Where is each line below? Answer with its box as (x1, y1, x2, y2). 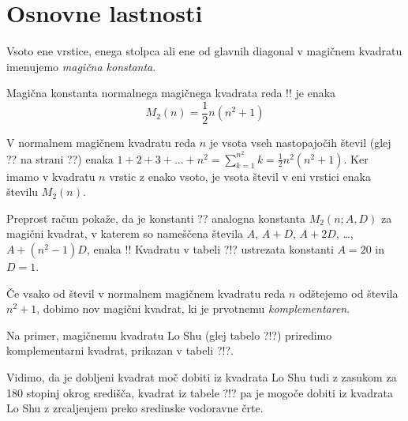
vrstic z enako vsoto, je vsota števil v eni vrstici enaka (109, 167, 371, 184)
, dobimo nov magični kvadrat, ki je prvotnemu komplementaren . (36, 300, 350, 317)
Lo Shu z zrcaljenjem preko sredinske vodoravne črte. (6, 400, 264, 416)
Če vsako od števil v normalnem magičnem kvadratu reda (6, 284, 286, 301)
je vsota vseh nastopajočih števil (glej (209, 133, 391, 150)
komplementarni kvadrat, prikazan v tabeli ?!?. (6, 342, 234, 359)
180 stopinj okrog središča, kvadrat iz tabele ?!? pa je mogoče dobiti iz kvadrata (6, 384, 393, 400)
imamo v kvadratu (6, 167, 95, 184)
